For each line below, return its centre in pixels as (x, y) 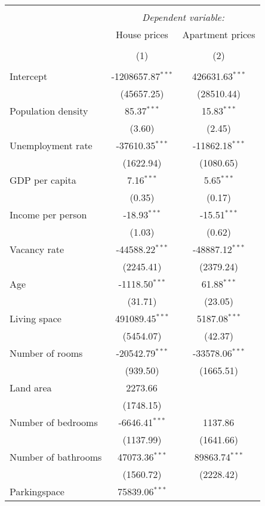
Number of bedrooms (54, 422)
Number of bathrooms (56, 457)
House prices (142, 34)
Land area (31, 388)
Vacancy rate (37, 249)
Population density (49, 111)
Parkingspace (37, 491)
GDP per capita (43, 180)
